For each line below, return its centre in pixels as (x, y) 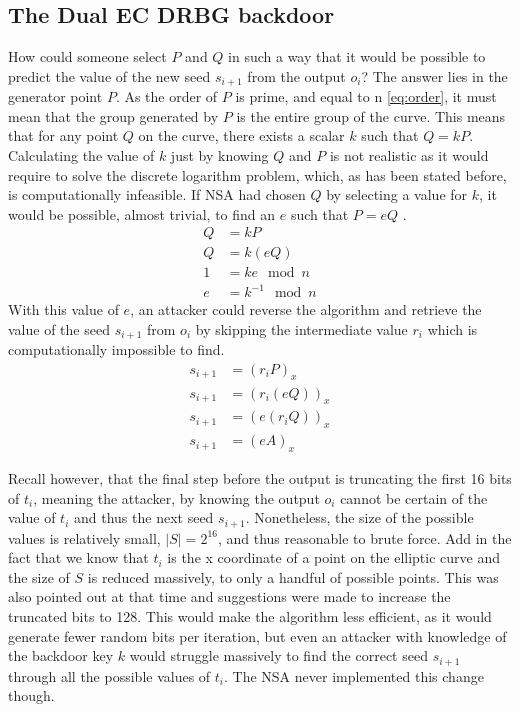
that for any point (63, 135)
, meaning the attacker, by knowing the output (176, 497)
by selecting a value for (397, 194)
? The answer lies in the (434, 75)
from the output (296, 75)
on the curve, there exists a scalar (241, 135)
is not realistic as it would (409, 155)
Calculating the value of (81, 155)
